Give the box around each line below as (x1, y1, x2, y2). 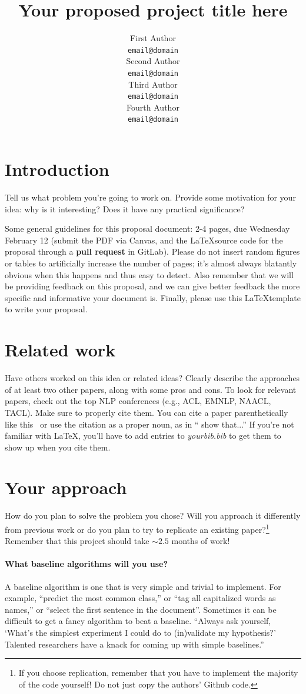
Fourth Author (127, 101, 179, 113)
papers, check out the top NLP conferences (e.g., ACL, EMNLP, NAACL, (5, 395, 271, 407)
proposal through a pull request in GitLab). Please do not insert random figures (5, 245, 300, 258)
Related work (5, 338, 116, 362)
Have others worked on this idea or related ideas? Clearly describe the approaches (5, 372, 300, 384)
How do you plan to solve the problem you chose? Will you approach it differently (5, 509, 301, 522)
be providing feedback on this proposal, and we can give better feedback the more (5, 280, 300, 292)
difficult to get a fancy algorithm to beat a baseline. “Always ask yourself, (5, 615, 271, 627)
